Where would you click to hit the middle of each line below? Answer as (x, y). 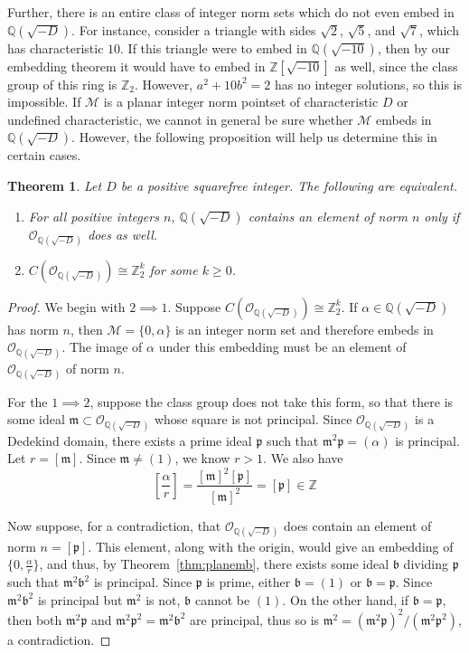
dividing (426, 564)
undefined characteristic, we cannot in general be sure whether (180, 119)
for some (174, 269)
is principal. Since (143, 582)
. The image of (102, 347)
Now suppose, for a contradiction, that (114, 525)
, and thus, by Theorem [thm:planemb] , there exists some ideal (214, 564)
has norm (33, 329)
